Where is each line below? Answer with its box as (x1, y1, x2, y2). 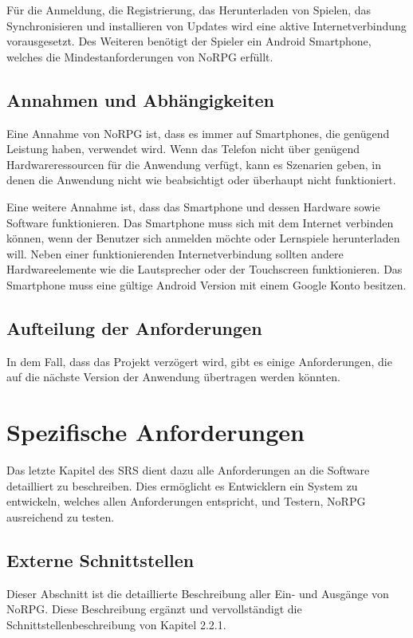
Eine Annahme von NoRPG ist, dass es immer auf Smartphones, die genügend (6, 124, 390, 141)
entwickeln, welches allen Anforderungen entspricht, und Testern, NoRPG (6, 493, 366, 510)
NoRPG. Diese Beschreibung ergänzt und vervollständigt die (6, 601, 302, 617)
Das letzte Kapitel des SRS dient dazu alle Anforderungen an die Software (6, 462, 370, 478)
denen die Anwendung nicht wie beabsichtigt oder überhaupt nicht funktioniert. (6, 171, 396, 188)
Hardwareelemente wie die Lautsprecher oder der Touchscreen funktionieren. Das (6, 261, 403, 278)
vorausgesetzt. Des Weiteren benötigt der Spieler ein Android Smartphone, (6, 33, 372, 49)
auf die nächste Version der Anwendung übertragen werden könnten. (6, 368, 340, 385)
